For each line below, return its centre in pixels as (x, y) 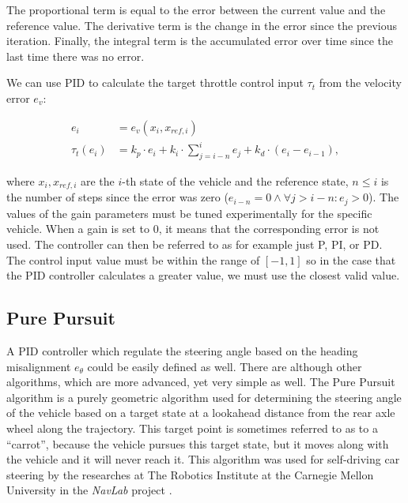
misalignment (39, 366)
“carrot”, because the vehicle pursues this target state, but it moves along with (198, 443)
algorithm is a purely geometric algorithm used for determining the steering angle (204, 397)
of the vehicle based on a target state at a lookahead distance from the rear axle (201, 413)
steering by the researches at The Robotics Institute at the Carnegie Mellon (190, 474)
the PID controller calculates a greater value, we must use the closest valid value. (203, 275)
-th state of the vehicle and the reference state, (235, 180)
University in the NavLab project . (89, 490)
